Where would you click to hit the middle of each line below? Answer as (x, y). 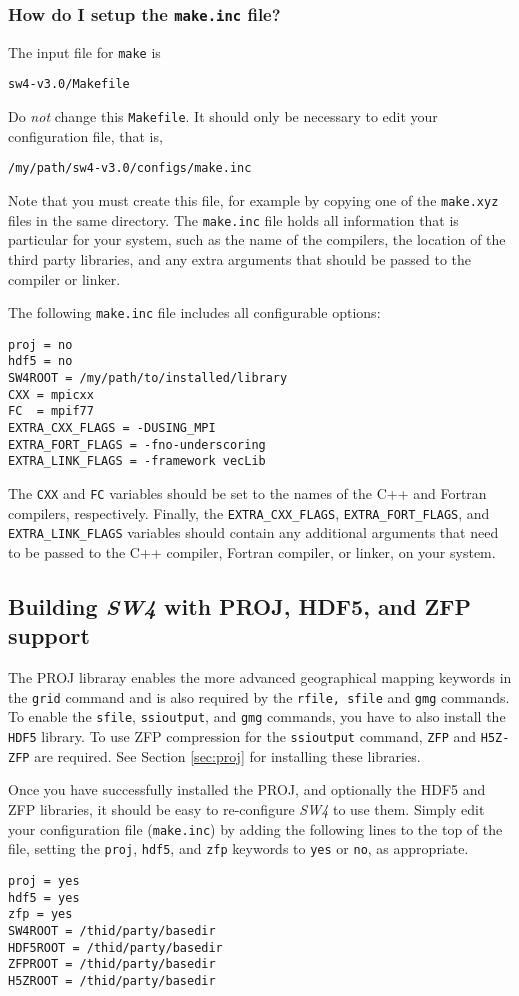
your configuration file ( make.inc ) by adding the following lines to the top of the (255, 828)
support (49, 635)
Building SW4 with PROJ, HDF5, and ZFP (239, 605)
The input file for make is (84, 51)
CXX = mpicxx (51, 394)
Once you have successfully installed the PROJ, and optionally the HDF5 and (247, 789)
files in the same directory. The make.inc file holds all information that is (233, 219)
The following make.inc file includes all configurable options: (194, 312)
